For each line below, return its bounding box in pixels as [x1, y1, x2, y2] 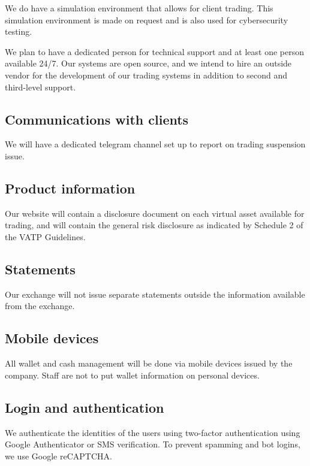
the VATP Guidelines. [5, 230, 86, 243]
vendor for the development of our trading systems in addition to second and [5, 68, 288, 81]
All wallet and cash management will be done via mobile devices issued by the [5, 357, 293, 370]
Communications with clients [5, 110, 189, 128]
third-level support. [5, 80, 76, 93]
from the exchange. [5, 299, 75, 312]
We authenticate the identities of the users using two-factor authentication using [5, 426, 300, 438]
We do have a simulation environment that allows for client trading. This [5, 2, 273, 14]
